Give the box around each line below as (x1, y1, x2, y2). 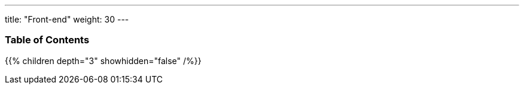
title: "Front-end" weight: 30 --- (5, 14, 129, 24)
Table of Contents (5, 34, 90, 46)
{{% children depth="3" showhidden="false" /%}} (5, 55, 202, 66)
